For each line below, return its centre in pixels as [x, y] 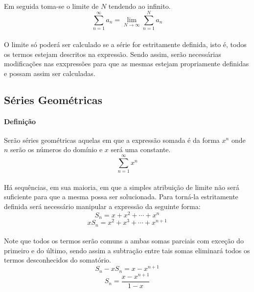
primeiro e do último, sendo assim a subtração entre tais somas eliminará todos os [127, 250]
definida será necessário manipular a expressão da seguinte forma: [102, 206]
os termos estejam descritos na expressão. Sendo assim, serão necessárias [113, 54]
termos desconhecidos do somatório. [58, 260]
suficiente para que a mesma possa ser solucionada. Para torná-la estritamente [121, 197]
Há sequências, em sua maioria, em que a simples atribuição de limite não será [122, 187]
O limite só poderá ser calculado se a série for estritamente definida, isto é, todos [125, 44]
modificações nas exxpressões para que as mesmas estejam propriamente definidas [127, 64]
